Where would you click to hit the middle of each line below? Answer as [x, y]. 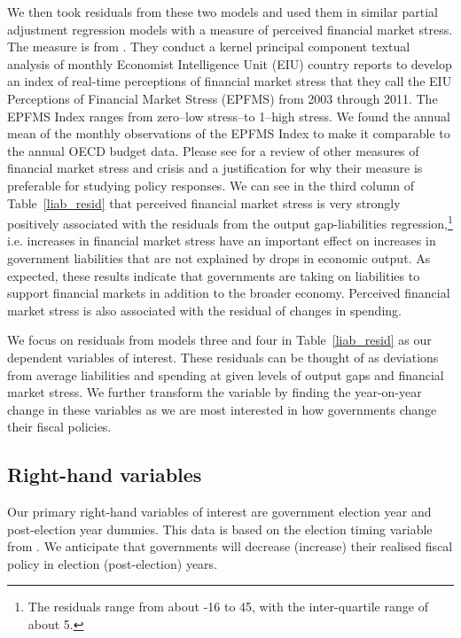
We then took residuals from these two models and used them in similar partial [223, 12]
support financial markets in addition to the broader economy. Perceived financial [229, 293]
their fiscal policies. [59, 427]
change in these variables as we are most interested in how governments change [222, 409]
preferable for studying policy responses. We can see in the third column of [211, 185]
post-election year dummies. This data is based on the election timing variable [220, 529]
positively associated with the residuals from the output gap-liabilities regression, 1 [230, 222]
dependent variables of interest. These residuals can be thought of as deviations [223, 357]
